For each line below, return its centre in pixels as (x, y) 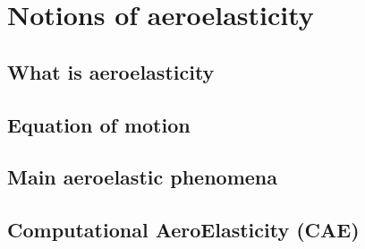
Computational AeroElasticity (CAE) (183, 230)
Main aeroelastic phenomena (142, 177)
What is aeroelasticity (111, 71)
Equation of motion (99, 124)
